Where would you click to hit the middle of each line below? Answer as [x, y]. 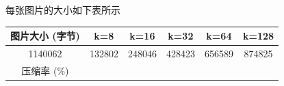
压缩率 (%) [45, 70]
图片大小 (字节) [45, 36]
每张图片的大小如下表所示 [63, 10]
